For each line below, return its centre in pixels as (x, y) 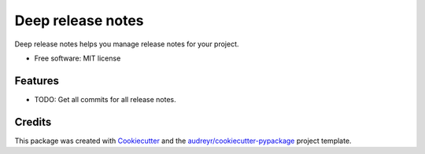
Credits (33, 122)
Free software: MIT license (78, 58)
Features (37, 81)
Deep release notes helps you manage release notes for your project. (127, 44)
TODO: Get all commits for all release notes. (105, 99)
